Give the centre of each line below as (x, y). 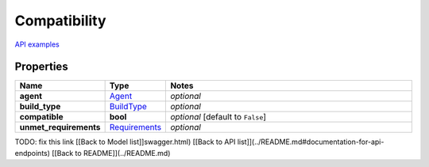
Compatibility (60, 21)
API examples (37, 44)
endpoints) (33, 153)
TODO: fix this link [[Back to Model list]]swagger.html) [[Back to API (125, 142)
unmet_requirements (60, 127)
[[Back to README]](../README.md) (111, 153)
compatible (41, 117)
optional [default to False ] (218, 117)
